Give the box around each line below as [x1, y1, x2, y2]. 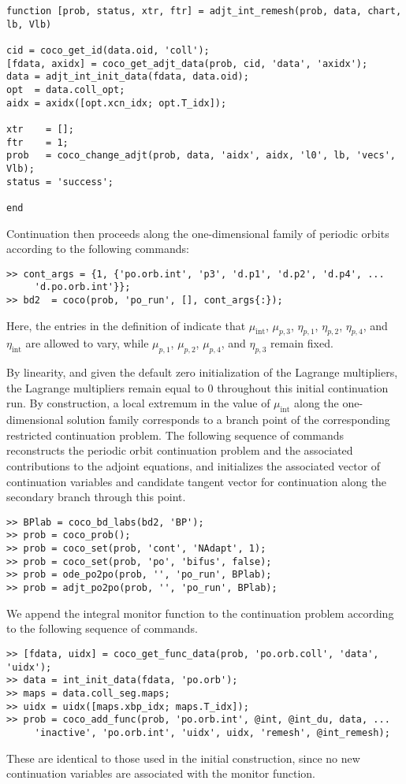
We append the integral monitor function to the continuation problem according [6, 604, 394, 621]
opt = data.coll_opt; [6, 84, 125, 95]
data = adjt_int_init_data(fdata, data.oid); [6, 71, 249, 83]
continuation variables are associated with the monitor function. [6, 765, 315, 782]
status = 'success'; [6, 176, 114, 188]
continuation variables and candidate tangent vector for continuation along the [6, 473, 387, 489]
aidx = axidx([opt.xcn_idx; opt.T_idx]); [6, 97, 227, 109]
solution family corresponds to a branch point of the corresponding [67, 411, 390, 428]
